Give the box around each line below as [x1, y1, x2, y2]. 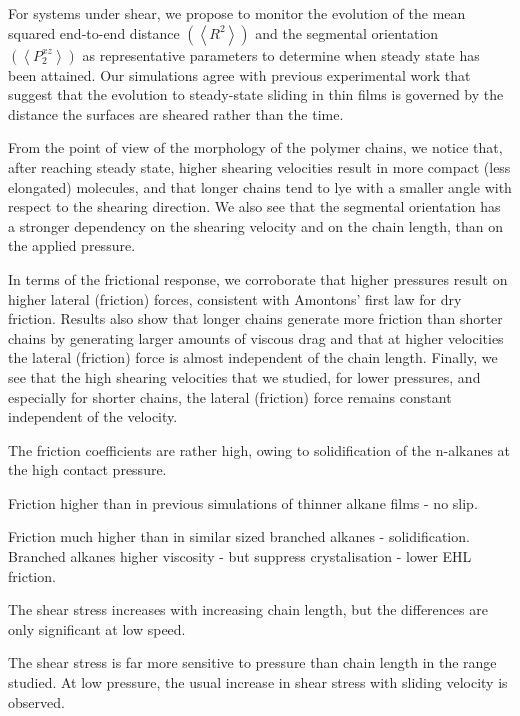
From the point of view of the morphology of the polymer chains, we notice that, [8, 137, 503, 158]
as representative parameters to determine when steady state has [82, 44, 480, 65]
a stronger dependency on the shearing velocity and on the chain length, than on [8, 215, 503, 236]
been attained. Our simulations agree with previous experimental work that [8, 64, 471, 85]
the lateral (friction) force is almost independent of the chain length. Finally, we [8, 347, 498, 368]
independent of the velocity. [8, 406, 178, 427]
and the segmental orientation [255, 22, 439, 43]
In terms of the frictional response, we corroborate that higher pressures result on [8, 268, 508, 289]
